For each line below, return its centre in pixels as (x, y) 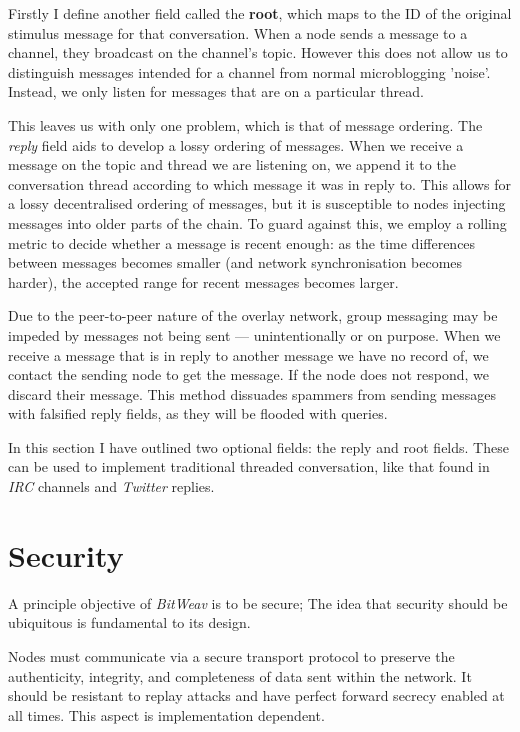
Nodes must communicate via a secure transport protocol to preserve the (231, 655)
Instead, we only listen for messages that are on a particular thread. (216, 91)
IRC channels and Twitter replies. (111, 486)
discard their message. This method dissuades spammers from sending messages (252, 393)
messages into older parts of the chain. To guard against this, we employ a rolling (257, 222)
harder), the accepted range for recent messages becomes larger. (203, 281)
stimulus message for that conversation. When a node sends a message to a (238, 32)
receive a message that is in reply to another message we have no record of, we (248, 354)
